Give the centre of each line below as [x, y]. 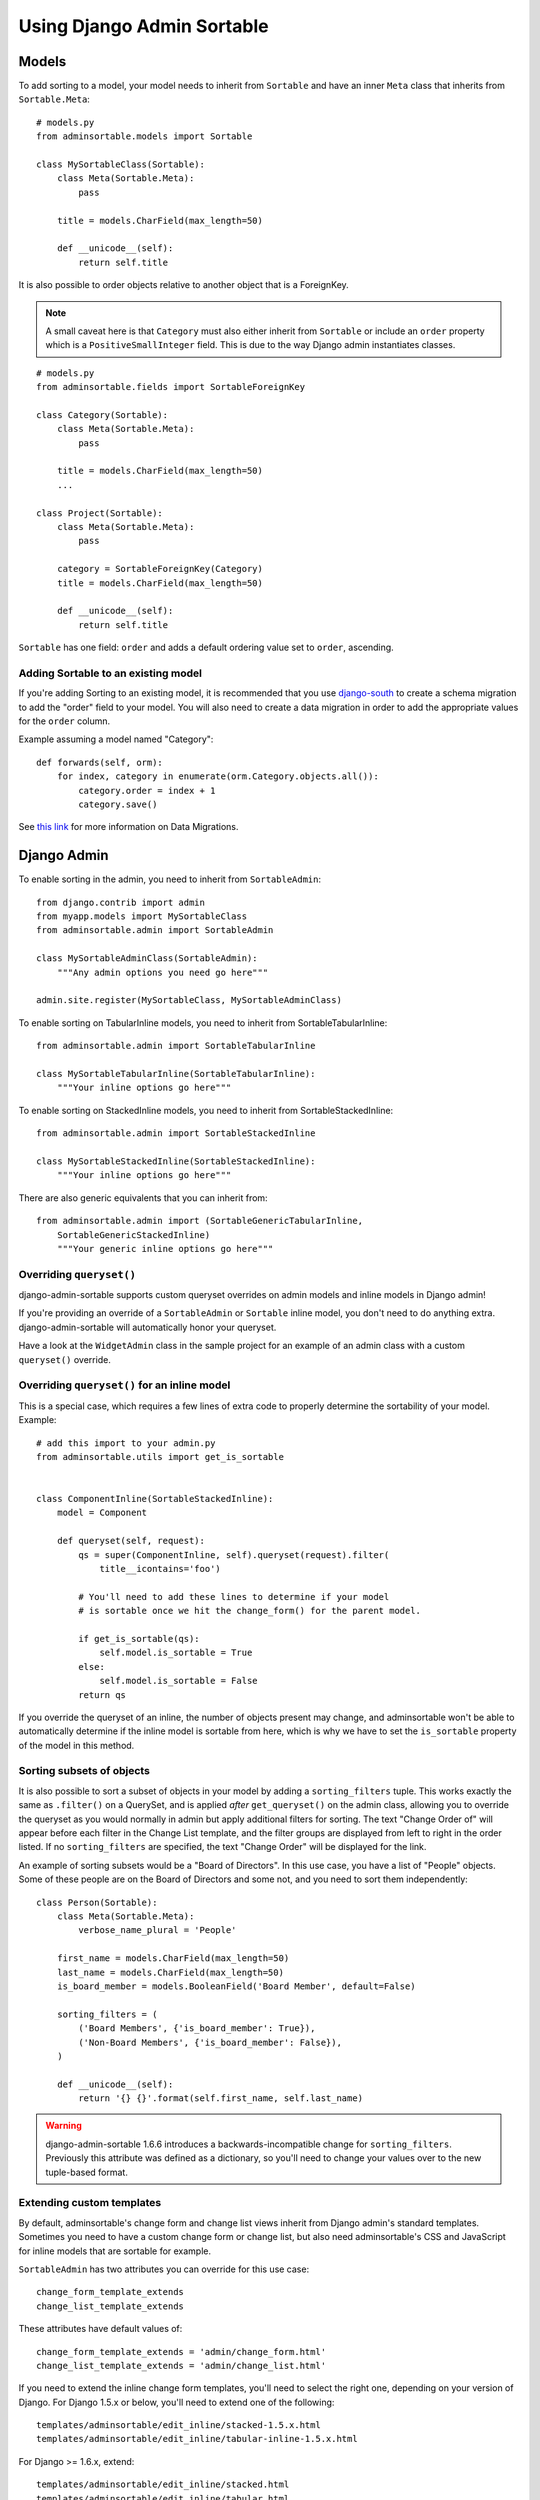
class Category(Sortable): [102, 414]
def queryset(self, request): [130, 1541]
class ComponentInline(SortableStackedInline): [155, 1499]
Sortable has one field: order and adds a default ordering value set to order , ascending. [206, 647]
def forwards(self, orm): [100, 762]
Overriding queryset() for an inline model [124, 1385]
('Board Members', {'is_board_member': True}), [197, 2028]
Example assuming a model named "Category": [116, 739]
